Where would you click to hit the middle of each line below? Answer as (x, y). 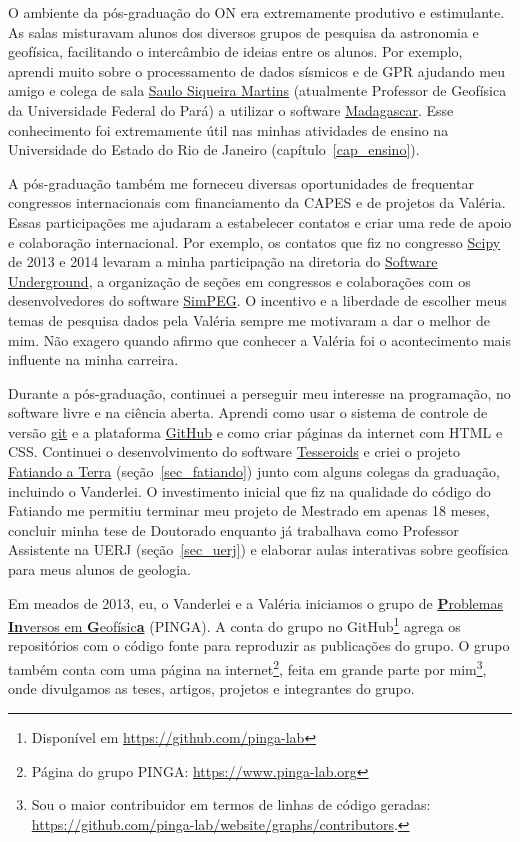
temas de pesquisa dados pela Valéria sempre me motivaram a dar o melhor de (249, 319)
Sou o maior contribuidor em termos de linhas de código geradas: (231, 804)
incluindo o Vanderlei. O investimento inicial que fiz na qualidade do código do (249, 490)
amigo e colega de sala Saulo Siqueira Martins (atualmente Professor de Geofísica (257, 90)
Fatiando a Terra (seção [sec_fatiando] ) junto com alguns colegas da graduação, (254, 471)
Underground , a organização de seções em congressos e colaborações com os (239, 280)
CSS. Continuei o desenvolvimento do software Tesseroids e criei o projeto (234, 451)
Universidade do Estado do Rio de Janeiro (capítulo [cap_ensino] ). (214, 149)
